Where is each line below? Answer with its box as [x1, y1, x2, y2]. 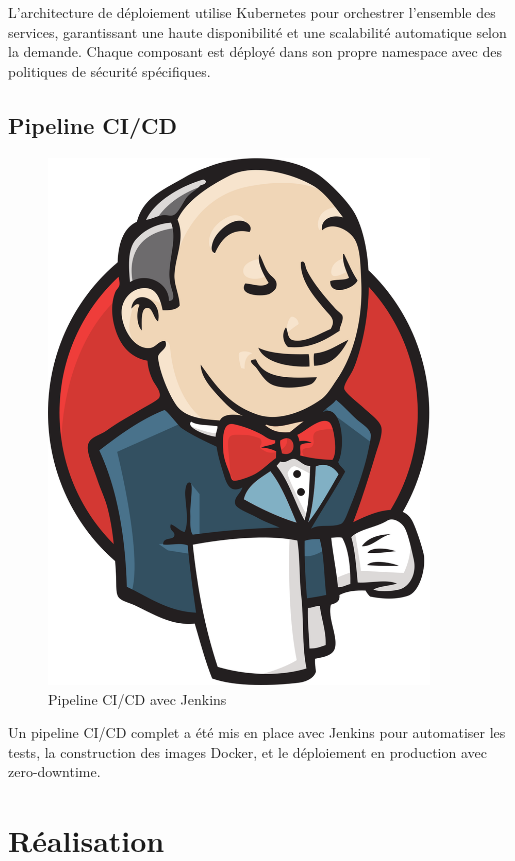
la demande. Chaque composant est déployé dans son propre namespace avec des [8, 41, 502, 62]
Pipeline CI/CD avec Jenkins [48, 688, 227, 709]
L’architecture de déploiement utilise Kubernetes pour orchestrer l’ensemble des [8, 2, 496, 22]
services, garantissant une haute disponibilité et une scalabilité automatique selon [8, 21, 507, 42]
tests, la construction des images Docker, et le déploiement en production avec [8, 741, 487, 762]
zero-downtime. [8, 761, 101, 782]
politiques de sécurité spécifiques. [8, 60, 211, 81]
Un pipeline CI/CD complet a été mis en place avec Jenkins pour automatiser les [8, 722, 506, 743]
